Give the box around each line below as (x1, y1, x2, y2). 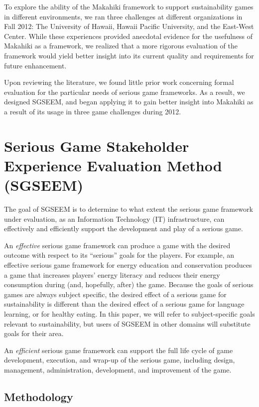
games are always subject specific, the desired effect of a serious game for (4, 289, 227, 299)
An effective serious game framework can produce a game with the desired (4, 240, 231, 250)
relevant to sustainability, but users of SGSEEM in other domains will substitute (4, 318, 251, 329)
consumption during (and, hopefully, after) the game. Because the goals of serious (4, 279, 254, 290)
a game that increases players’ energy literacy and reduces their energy (4, 269, 220, 280)
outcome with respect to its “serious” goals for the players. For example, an (4, 250, 235, 260)
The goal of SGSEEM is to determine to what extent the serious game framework (4, 204, 253, 214)
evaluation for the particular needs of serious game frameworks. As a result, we (4, 86, 245, 97)
